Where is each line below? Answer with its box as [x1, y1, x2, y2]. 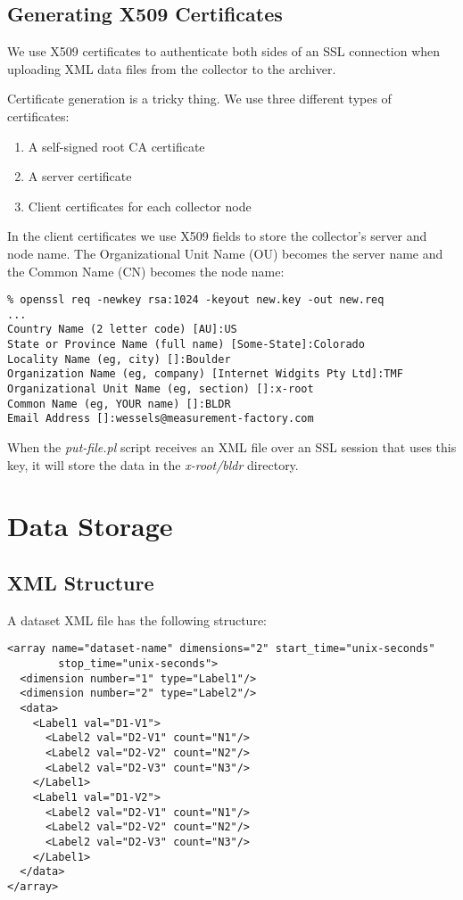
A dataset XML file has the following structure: [7, 610, 268, 629]
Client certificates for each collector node [28, 196, 252, 215]
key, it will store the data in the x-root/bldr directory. [7, 455, 299, 474]
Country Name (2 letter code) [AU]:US [7, 323, 237, 336]
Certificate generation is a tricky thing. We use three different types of [7, 89, 392, 108]
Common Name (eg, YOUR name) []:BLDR [7, 397, 231, 410]
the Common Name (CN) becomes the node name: [7, 261, 285, 280]
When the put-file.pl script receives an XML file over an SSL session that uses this [7, 438, 457, 457]
